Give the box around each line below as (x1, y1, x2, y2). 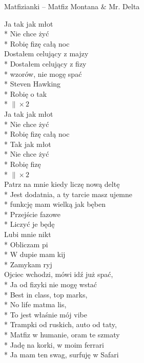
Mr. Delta (109, 1, 140, 11)
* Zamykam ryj (4, 259, 52, 269)
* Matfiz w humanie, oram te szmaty (4, 329, 120, 339)
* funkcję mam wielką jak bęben (4, 199, 106, 209)
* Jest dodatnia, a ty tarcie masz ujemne (4, 188, 133, 199)
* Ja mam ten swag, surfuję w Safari (4, 349, 119, 360)
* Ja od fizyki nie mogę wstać (4, 279, 97, 290)
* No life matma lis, (4, 299, 67, 310)
